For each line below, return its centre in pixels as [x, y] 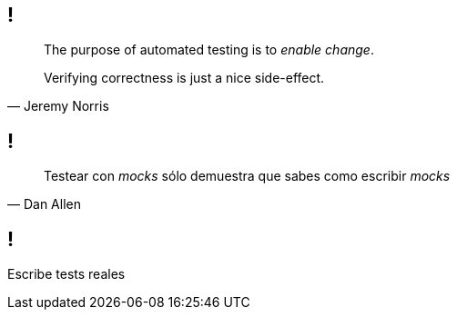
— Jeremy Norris [58, 106]
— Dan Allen [44, 204]
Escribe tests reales [66, 274]
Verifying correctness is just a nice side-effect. [184, 78]
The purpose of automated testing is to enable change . [209, 50]
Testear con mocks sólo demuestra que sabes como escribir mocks [247, 176]
